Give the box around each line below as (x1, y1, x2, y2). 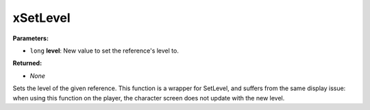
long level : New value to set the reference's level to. (29, 46, 180, 55)
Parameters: (12, 34, 49, 42)
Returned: (12, 59, 42, 68)
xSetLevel (12, 10, 71, 25)
